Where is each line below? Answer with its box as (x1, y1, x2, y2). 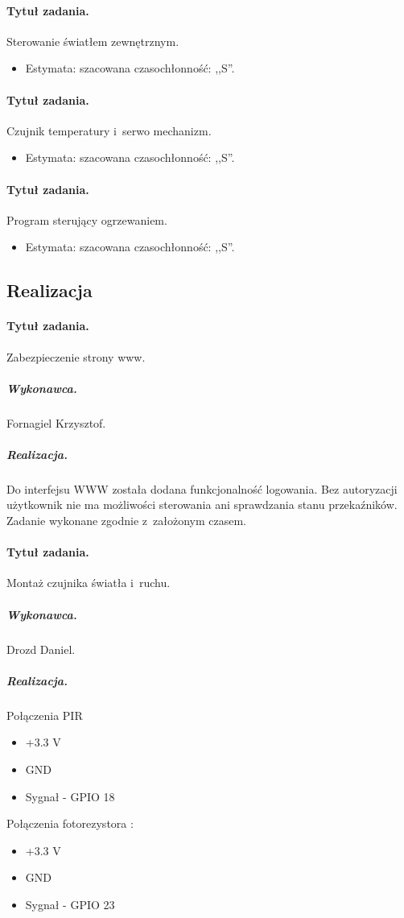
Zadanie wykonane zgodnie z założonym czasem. (6, 512, 246, 529)
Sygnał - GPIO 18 (25, 788, 115, 804)
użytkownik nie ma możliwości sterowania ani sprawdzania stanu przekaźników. (6, 496, 398, 513)
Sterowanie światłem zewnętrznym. (6, 32, 179, 49)
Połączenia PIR (6, 706, 83, 723)
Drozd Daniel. (6, 640, 76, 657)
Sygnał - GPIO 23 (25, 895, 115, 912)
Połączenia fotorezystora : (6, 815, 134, 832)
